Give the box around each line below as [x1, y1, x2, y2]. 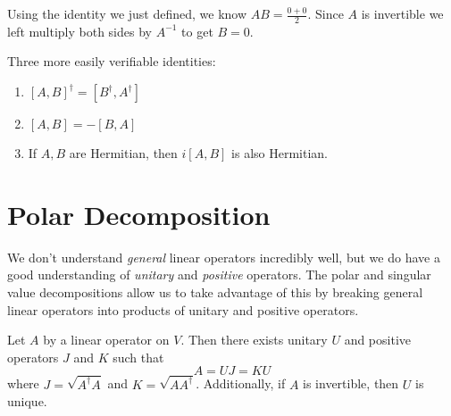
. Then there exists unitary [180, 330, 328, 349]
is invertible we [361, 4, 444, 22]
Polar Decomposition [7, 196, 271, 232]
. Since [307, 4, 344, 22]
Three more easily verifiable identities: [7, 52, 216, 71]
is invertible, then [303, 374, 399, 393]
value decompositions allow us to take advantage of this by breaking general [7, 282, 423, 301]
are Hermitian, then [69, 144, 178, 162]
